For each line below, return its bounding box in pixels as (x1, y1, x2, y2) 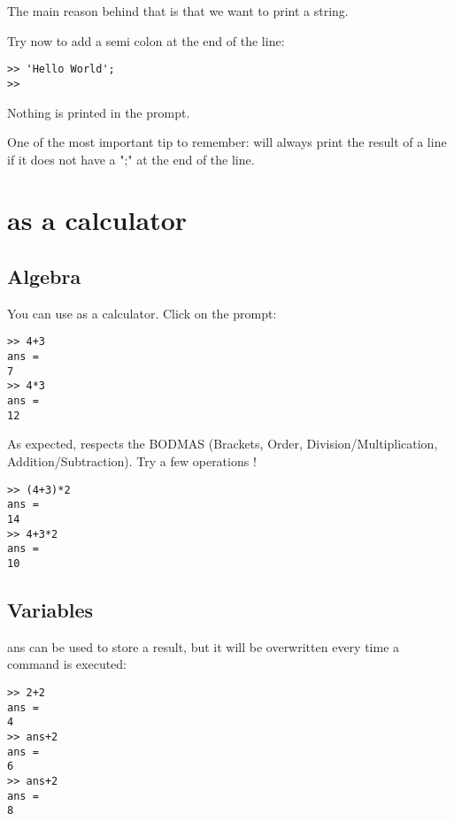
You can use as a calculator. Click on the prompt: (7, 303, 277, 322)
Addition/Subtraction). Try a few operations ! (7, 451, 257, 470)
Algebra (7, 263, 81, 290)
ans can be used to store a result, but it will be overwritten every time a (7, 637, 400, 656)
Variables (7, 595, 94, 623)
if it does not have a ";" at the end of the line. (7, 150, 255, 168)
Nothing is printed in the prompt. (7, 103, 190, 121)
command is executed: (7, 655, 127, 673)
